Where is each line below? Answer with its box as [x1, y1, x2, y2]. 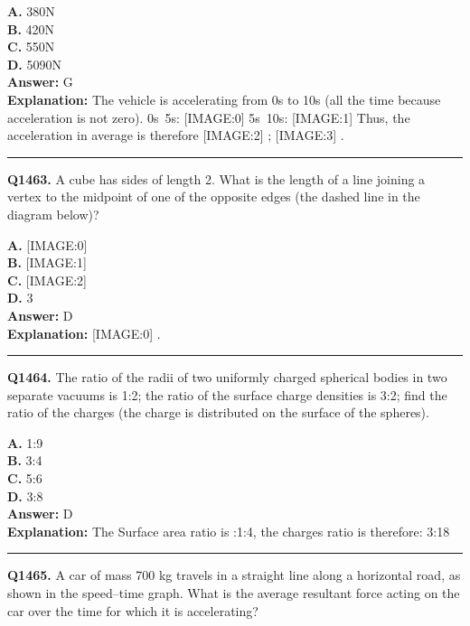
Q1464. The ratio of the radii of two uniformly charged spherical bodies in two [7, 368, 447, 387]
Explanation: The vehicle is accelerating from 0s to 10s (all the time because [7, 89, 441, 108]
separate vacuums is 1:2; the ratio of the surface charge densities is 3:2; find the [7, 385, 447, 404]
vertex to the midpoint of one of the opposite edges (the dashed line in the [7, 187, 420, 206]
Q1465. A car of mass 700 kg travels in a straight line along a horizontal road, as [7, 565, 461, 584]
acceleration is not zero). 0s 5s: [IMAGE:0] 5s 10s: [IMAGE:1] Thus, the [7, 107, 410, 126]
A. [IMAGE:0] [7, 235, 88, 254]
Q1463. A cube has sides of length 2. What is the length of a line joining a [7, 169, 426, 188]
